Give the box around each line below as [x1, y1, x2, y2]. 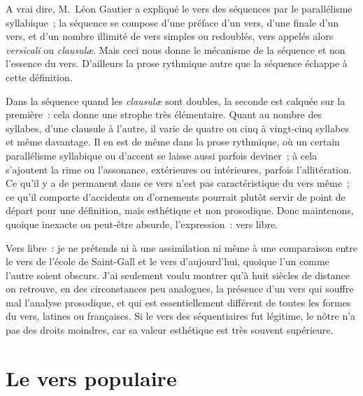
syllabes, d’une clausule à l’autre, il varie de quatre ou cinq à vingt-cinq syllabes [6, 120, 349, 135]
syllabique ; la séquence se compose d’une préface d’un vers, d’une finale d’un [6, 15, 339, 29]
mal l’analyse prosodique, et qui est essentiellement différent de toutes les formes [6, 295, 351, 309]
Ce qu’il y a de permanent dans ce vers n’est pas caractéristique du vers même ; [6, 176, 350, 190]
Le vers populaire [6, 363, 177, 392]
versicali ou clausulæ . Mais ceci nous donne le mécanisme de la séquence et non [6, 42, 346, 57]
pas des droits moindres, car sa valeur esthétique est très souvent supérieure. [6, 323, 334, 337]
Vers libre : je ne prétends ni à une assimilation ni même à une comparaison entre [6, 240, 357, 255]
